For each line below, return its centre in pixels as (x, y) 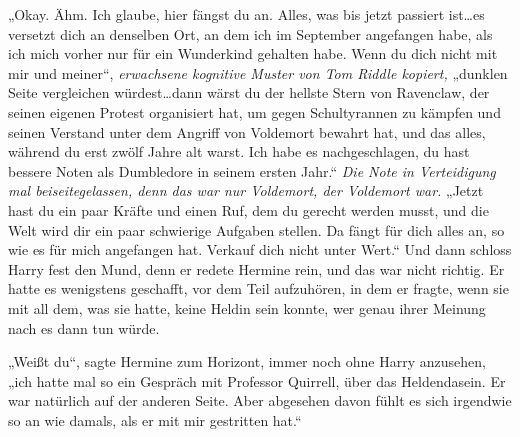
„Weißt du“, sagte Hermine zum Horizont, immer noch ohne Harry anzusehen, (247, 361)
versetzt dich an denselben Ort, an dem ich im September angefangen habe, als (250, 33)
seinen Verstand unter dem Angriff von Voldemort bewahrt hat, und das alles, (247, 131)
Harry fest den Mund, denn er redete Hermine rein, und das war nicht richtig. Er (256, 268)
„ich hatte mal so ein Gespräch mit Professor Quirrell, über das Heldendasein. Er (257, 380)
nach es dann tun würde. (84, 327)
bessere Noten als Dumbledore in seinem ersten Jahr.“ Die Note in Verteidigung (252, 170)
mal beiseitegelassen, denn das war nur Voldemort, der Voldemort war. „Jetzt (246, 190)
